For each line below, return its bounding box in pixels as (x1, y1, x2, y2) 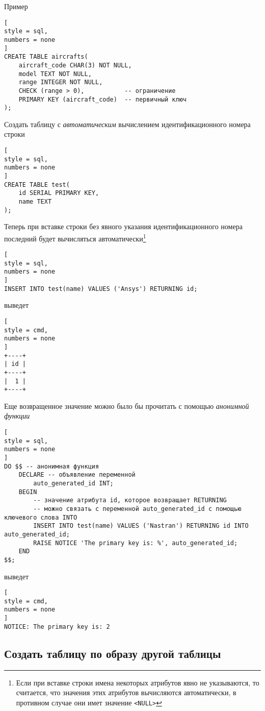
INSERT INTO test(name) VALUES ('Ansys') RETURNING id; (4, 285, 198, 292)
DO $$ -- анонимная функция (4, 462, 99, 470)
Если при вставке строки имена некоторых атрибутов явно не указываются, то (16, 677, 259, 688)
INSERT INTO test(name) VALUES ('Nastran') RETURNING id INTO (33, 522, 249, 530)
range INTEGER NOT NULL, (18, 79, 103, 86)
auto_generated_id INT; (33, 480, 114, 487)
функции (4, 410, 30, 421)
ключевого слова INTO (4, 513, 77, 521)
